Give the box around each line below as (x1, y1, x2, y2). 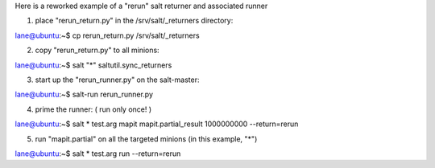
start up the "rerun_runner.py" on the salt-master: (35, 75, 200, 84)
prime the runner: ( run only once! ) (35, 104, 152, 114)
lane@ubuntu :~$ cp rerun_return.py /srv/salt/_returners (14, 31, 201, 40)
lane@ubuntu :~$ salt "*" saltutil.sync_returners (14, 60, 172, 70)
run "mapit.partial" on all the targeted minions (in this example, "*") (35, 133, 258, 144)
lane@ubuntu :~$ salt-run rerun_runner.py (14, 89, 153, 100)
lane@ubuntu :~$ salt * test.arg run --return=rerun (14, 149, 181, 158)
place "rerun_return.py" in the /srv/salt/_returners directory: (35, 16, 234, 26)
